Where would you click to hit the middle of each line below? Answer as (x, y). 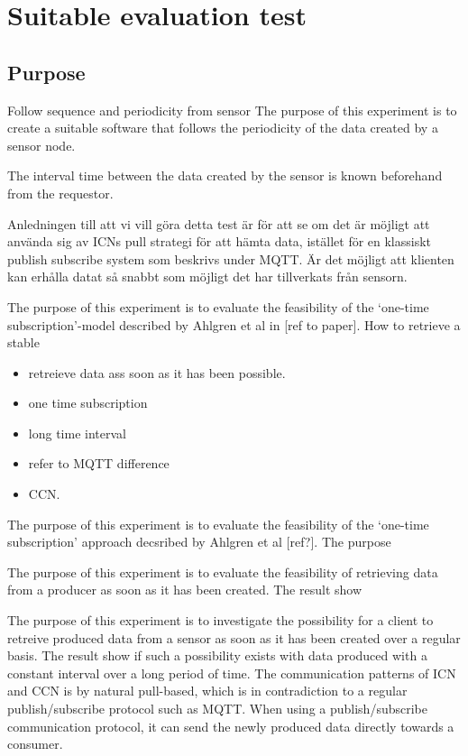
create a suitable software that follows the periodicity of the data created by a (223, 128)
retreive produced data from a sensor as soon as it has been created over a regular (234, 637)
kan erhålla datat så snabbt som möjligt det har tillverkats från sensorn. (207, 277)
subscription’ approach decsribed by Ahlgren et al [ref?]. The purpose (199, 542)
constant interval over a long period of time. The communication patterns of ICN (232, 673)
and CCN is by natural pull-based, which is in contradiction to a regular (207, 691)
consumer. (35, 744)
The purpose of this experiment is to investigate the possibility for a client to (220, 620)
